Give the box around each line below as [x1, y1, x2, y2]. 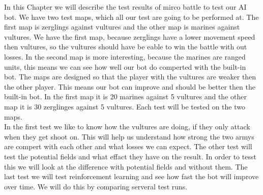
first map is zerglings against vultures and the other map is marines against [4, 21, 240, 32]
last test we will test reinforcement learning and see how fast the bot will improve [4, 171, 259, 182]
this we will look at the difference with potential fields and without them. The [4, 161, 248, 172]
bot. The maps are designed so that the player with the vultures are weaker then [4, 71, 256, 82]
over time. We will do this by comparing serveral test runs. [4, 181, 188, 191]
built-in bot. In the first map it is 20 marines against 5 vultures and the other [4, 91, 247, 102]
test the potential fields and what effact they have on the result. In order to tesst [4, 151, 256, 161]
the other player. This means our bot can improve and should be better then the [4, 81, 255, 92]
